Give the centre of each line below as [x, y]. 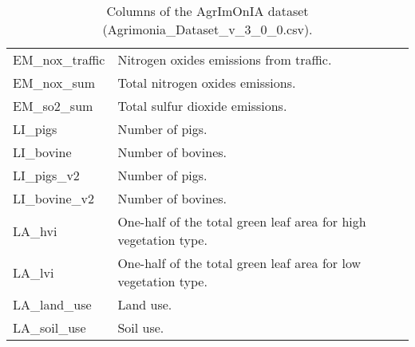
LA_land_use [52, 304]
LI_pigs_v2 [46, 175]
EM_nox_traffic [59, 59]
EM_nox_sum [54, 83]
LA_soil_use [49, 327]
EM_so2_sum [53, 106]
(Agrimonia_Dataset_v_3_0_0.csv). [207, 29]
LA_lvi [34, 272]
